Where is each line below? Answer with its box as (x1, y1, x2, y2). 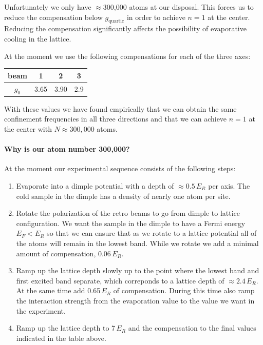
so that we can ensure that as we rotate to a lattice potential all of (47, 228, 257, 238)
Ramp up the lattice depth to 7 (16, 322, 116, 333)
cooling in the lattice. (4, 33, 71, 44)
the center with (4, 124, 52, 134)
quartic (108, 18, 124, 24)
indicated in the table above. (16, 332, 106, 343)
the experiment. (16, 305, 66, 316)
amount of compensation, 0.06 (16, 248, 111, 258)
